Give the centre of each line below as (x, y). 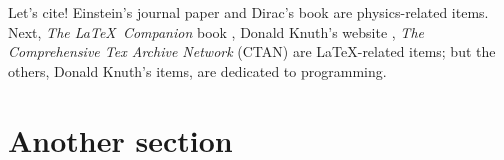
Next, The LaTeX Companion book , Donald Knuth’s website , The (216, 31)
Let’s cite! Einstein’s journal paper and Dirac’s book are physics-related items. (248, 12)
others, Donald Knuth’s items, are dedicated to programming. (197, 70)
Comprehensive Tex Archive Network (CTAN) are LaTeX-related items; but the (252, 51)
